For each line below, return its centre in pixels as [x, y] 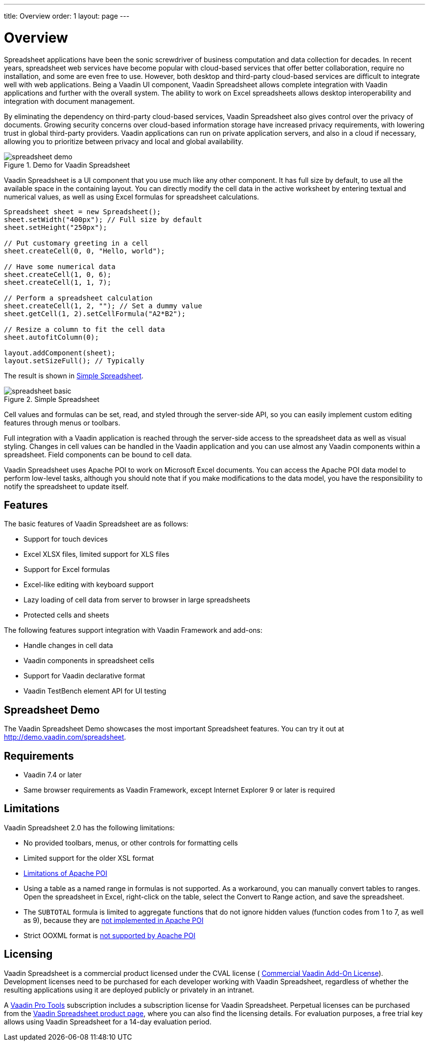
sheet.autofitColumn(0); [51, 337]
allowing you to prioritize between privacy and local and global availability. [124, 141]
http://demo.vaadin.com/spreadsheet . [65, 737]
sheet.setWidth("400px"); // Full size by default [103, 219]
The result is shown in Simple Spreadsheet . [74, 375]
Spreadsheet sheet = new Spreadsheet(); [83, 211]
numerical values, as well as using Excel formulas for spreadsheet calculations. [131, 197]
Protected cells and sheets [66, 615]
